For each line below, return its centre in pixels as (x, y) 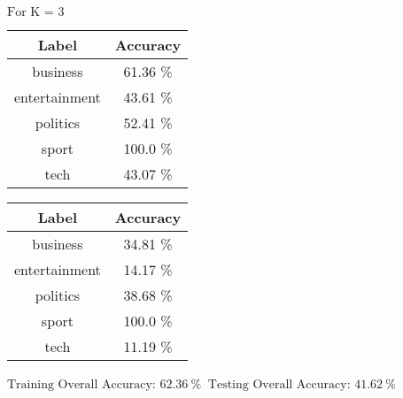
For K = (31, 12)
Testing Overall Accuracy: (279, 385)
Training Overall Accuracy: (81, 385)
